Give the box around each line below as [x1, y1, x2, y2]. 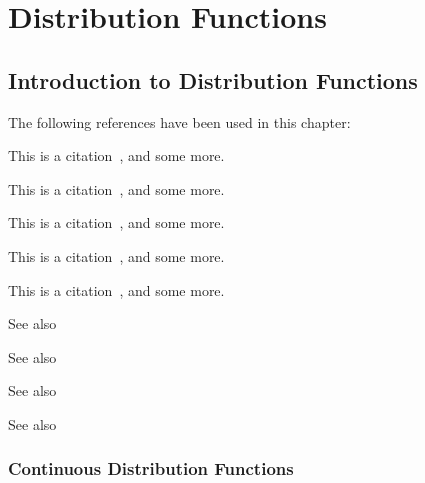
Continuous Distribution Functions [8, 456, 294, 481]
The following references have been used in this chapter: [8, 111, 351, 132]
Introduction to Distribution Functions [8, 64, 418, 95]
